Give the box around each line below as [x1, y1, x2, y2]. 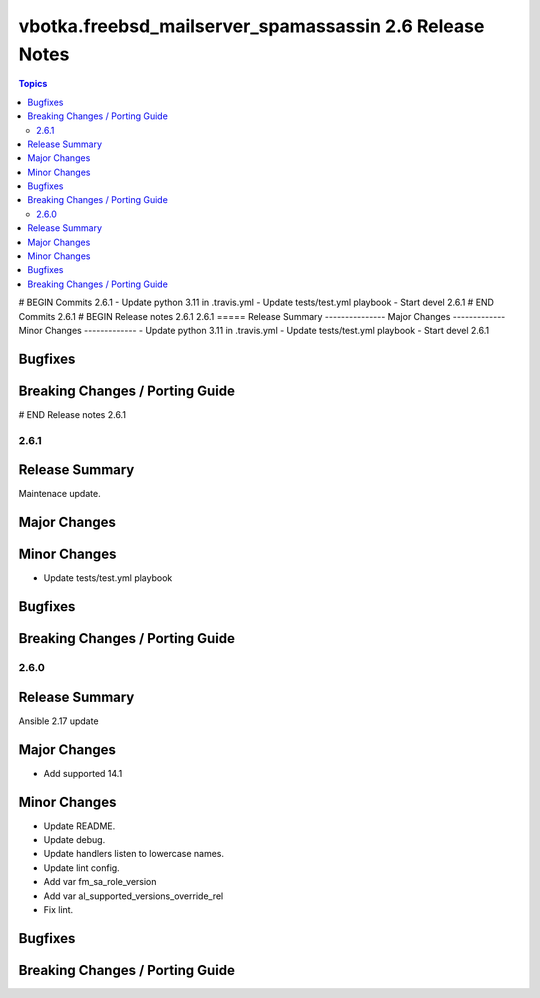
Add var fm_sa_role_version [43, 876, 157, 888]
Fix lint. [43, 903, 74, 915]
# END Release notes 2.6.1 [18, 408, 127, 420]
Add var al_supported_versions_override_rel [43, 890, 224, 902]
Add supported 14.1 [43, 767, 123, 779]
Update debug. [43, 834, 106, 845]
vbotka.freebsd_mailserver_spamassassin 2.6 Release [18, 15, 485, 37]
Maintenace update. [18, 488, 101, 500]
